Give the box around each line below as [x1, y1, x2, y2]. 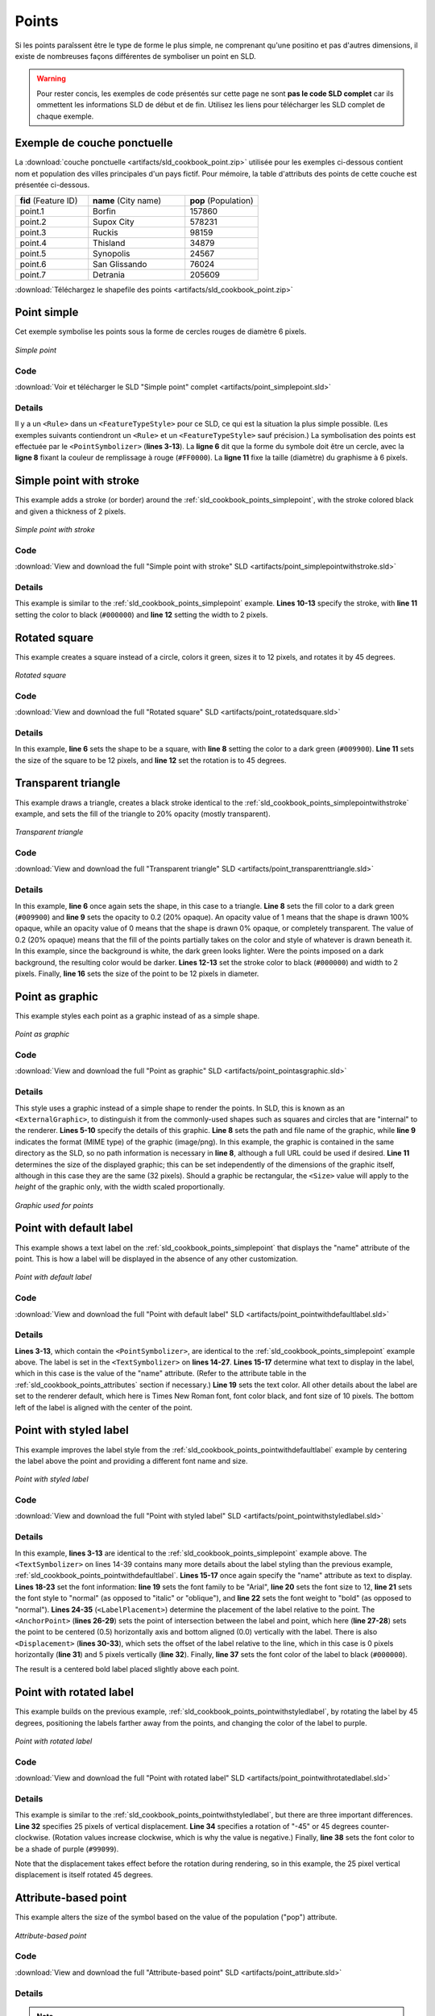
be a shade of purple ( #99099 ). [14, 1843, 119, 1854]
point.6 [19, 258, 47, 269]
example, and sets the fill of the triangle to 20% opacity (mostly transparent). [14, 809, 271, 818]
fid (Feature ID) [19, 194, 78, 206]
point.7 [19, 269, 47, 280]
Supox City [93, 216, 135, 227]
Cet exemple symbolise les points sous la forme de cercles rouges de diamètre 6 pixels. [14, 327, 307, 336]
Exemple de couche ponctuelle [14, 136, 173, 150]
